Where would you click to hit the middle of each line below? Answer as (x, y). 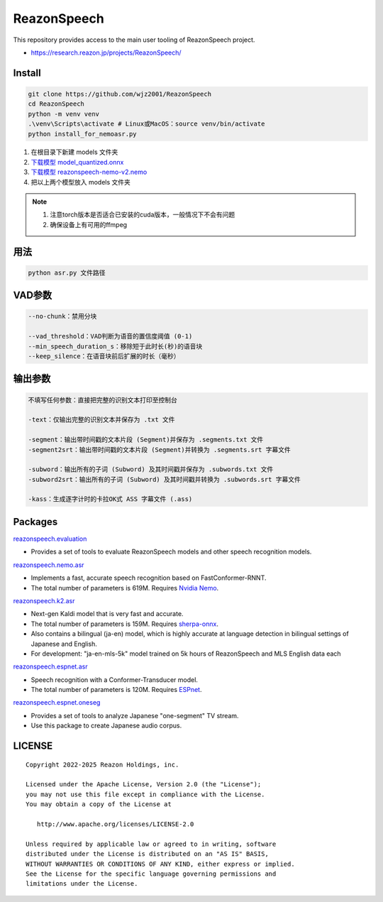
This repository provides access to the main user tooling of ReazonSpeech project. (134, 40)
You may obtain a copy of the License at (99, 804)
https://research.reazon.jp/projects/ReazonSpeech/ (106, 53)
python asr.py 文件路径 (67, 273)
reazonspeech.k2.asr (44, 600)
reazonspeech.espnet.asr (50, 666)
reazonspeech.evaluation (50, 539)
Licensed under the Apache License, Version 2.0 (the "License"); (144, 785)
